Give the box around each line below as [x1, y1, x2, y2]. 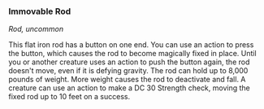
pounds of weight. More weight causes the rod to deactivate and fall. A [8, 75, 246, 85]
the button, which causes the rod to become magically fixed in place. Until [8, 49, 258, 59]
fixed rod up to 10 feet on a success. [8, 92, 131, 102]
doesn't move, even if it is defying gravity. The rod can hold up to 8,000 [8, 66, 249, 76]
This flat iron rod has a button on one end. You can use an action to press [8, 40, 254, 50]
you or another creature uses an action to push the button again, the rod [8, 57, 250, 67]
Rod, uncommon [8, 24, 63, 34]
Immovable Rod [8, 6, 71, 17]
